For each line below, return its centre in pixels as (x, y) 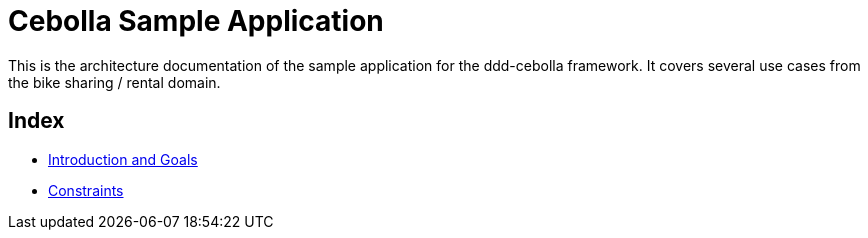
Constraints (86, 190)
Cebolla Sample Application (196, 21)
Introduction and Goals (123, 159)
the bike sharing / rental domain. (114, 82)
